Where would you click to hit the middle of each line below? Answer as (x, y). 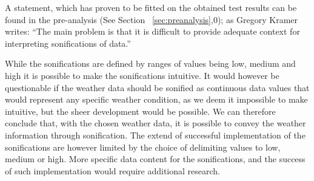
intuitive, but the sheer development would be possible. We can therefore (140, 111)
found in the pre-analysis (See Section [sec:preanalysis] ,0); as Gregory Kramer (152, 19)
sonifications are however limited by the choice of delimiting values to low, (143, 147)
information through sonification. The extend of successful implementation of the (155, 135)
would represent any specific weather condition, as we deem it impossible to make (156, 99)
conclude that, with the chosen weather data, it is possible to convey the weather (155, 123)
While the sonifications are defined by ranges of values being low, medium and (150, 63)
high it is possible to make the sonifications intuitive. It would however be (142, 75)
